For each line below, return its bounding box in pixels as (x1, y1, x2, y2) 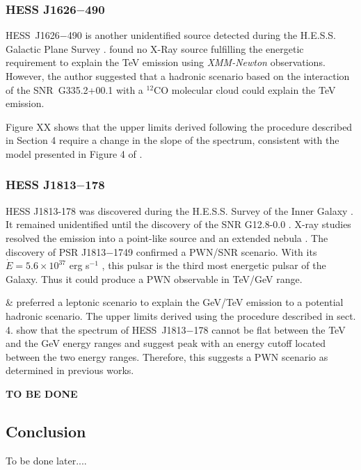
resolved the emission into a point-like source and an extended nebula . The (6, 230, 328, 245)
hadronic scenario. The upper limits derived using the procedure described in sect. (6, 308, 356, 323)
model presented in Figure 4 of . (6, 146, 143, 161)
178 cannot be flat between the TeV (193, 322, 346, 337)
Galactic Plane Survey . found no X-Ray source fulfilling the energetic (6, 41, 304, 56)
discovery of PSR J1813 (6, 244, 106, 259)
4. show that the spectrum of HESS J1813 (6, 322, 186, 337)
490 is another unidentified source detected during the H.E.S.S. (67, 28, 337, 42)
